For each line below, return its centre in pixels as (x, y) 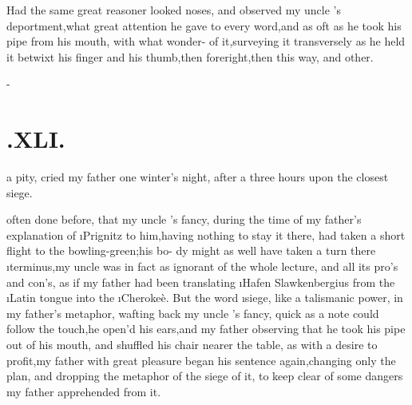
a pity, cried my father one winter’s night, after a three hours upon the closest (198, 177)
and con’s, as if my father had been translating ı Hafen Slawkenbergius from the (201, 282)
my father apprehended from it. (84, 391)
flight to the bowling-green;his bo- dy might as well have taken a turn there (191, 250)
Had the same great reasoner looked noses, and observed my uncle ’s (174, 10)
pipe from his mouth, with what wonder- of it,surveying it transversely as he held (206, 41)
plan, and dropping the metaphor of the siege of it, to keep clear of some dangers (205, 376)
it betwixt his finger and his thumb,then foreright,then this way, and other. (190, 56)
